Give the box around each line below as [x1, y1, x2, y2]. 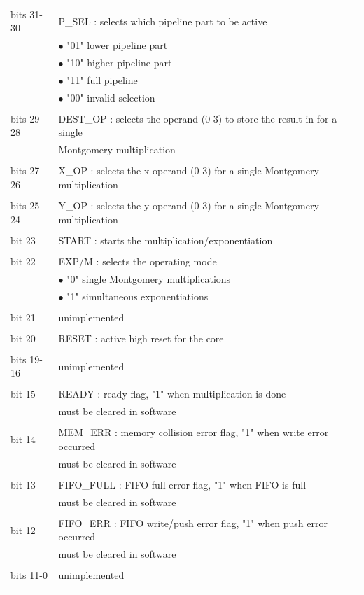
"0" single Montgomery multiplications [66, 271, 231, 286]
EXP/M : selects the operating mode [58, 253, 217, 268]
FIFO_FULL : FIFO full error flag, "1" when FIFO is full [58, 477, 307, 491]
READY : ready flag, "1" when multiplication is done [58, 386, 286, 401]
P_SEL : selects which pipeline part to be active [58, 13, 267, 28]
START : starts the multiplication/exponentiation [58, 232, 273, 247]
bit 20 [10, 330, 36, 345]
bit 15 [10, 386, 36, 401]
